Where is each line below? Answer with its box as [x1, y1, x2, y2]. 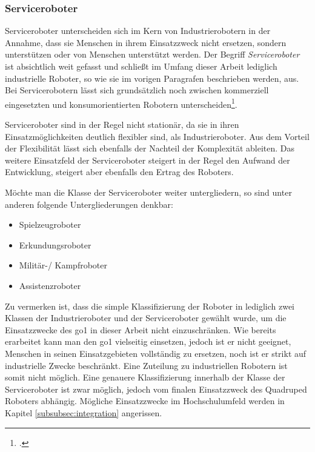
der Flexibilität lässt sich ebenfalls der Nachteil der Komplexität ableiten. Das [5, 142, 295, 155]
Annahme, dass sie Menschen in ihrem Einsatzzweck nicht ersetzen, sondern [5, 36, 287, 48]
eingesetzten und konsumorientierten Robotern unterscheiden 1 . [5, 96, 237, 110]
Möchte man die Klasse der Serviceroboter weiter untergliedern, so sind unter [5, 186, 292, 198]
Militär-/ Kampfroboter [19, 259, 108, 271]
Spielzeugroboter [19, 218, 81, 231]
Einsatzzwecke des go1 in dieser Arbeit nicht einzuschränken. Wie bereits [5, 323, 276, 336]
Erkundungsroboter [19, 238, 91, 251]
